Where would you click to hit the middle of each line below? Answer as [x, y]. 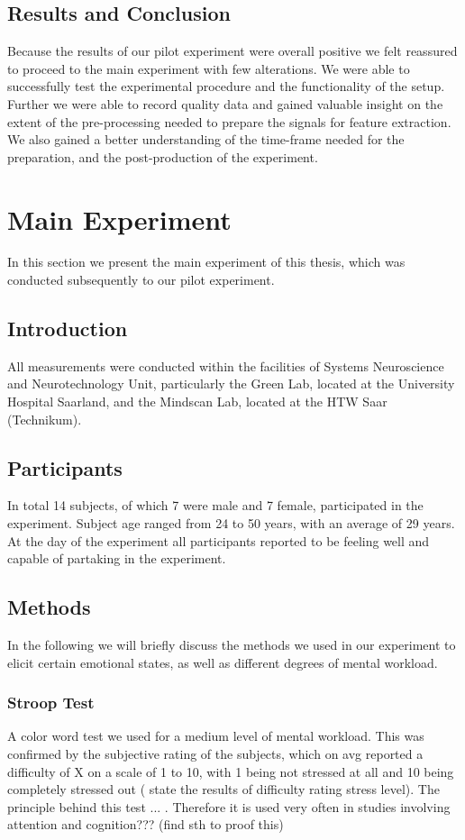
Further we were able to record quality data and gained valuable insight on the [225, 103]
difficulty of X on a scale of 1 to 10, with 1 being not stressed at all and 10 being [231, 771]
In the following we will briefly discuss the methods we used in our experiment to [232, 645]
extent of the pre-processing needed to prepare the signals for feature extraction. [229, 121]
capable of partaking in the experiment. [117, 558]
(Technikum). [45, 419]
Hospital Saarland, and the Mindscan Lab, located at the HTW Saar [197, 402]
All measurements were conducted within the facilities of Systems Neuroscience [226, 365]
